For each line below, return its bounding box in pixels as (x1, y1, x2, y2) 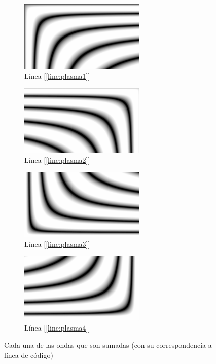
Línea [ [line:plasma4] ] (24, 322, 90, 333)
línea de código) (4, 349, 53, 360)
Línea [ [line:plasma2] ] (24, 154, 90, 165)
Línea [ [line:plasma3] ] (24, 238, 90, 249)
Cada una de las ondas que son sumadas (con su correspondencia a (4, 339, 212, 350)
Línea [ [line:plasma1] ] (24, 70, 90, 81)
